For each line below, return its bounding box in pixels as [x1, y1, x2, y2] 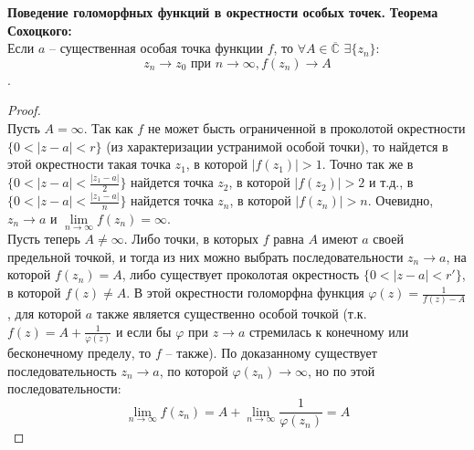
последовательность [7, 361, 117, 380]
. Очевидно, [367, 191, 434, 210]
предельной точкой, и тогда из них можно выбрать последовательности [7, 246, 404, 266]
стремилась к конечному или [248, 321, 409, 340]
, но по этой [307, 361, 375, 380]
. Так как [83, 118, 133, 137]
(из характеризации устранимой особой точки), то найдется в [106, 136, 448, 155]
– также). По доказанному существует [165, 343, 377, 362]
